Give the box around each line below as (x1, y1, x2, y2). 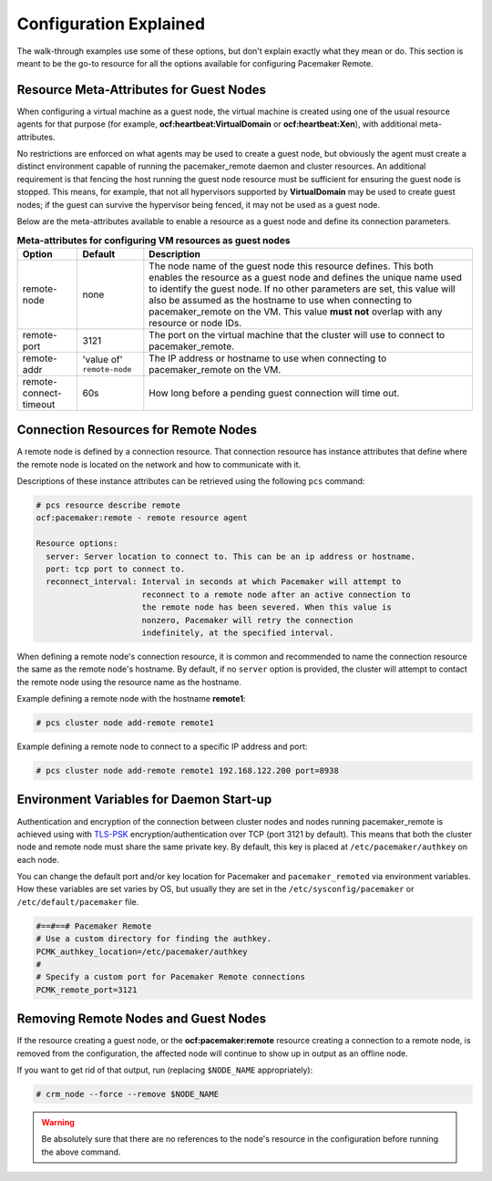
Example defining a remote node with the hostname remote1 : (16, 693, 246, 704)
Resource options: (36, 539, 118, 549)
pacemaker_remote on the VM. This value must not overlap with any (149, 305, 443, 318)
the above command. (41, 1146, 121, 1157)
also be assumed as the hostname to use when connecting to (149, 293, 413, 306)
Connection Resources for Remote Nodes (16, 422, 257, 437)
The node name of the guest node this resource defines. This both (149, 260, 434, 272)
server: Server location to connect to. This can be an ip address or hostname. (46, 551, 416, 561)
